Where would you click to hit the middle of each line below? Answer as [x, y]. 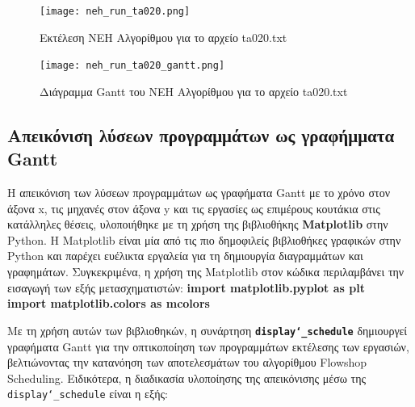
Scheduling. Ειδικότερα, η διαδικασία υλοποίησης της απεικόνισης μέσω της [187, 378]
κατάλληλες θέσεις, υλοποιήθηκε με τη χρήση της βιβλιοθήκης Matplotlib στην [198, 224]
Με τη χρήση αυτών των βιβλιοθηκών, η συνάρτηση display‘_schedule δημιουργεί [207, 330]
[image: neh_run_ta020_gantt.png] [132, 66]
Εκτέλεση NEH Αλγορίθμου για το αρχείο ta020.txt [163, 37]
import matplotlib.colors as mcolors [109, 303]
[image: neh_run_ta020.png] [115, 11]
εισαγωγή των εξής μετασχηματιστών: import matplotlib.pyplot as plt [186, 287]
